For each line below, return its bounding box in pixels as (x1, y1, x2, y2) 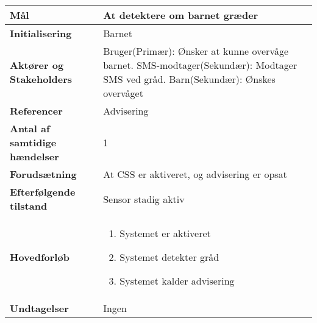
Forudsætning (10, 167, 77, 181)
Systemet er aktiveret (119, 226, 211, 240)
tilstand (10, 199, 48, 213)
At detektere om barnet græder (103, 8, 258, 22)
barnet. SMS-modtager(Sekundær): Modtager (103, 58, 297, 72)
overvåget (103, 86, 143, 100)
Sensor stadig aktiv (103, 191, 185, 206)
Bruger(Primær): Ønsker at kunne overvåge (103, 44, 289, 58)
